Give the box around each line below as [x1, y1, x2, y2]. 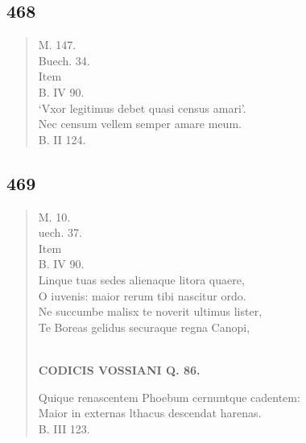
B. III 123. [38, 420, 90, 437]
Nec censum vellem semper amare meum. [38, 115, 242, 132]
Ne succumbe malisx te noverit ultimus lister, [38, 303, 263, 320]
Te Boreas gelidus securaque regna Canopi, [38, 318, 250, 335]
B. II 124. [38, 130, 86, 147]
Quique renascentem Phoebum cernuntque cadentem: [38, 388, 300, 405]
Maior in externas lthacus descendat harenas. [38, 404, 262, 421]
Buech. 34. [38, 52, 90, 68]
